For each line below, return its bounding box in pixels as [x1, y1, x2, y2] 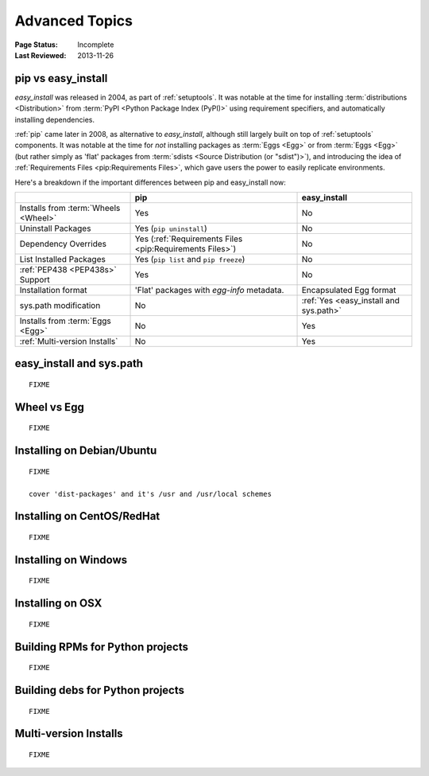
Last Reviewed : [14, 50, 67, 60]
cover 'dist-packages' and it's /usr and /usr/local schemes [29, 489, 272, 498]
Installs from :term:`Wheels [19, 202, 121, 213]
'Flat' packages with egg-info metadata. [134, 284, 284, 295]
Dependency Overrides [19, 238, 107, 249]
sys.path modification [19, 299, 101, 310]
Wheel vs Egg [14, 400, 85, 414]
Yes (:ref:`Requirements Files [134, 233, 243, 244]
